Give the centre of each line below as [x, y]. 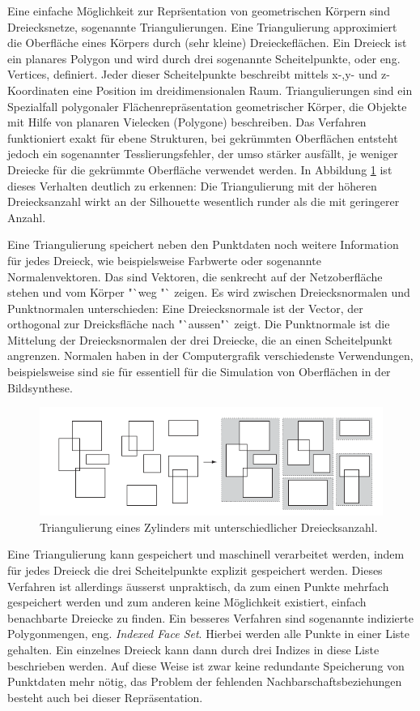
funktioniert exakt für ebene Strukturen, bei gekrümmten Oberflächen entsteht [203, 137]
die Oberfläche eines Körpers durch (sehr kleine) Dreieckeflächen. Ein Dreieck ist [207, 43]
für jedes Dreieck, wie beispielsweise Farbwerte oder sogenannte [164, 260]
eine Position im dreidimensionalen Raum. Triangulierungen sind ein [242, 90]
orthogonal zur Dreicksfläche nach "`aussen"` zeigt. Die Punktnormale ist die [199, 324]
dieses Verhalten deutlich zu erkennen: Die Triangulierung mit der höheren [192, 185]
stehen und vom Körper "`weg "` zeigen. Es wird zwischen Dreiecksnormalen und [209, 292]
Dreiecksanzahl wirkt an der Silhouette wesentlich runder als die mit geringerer [204, 201]
